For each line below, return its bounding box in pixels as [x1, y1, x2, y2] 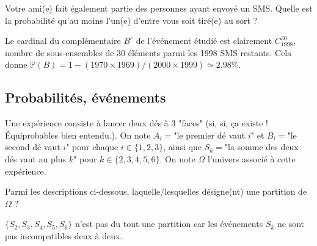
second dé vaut [5, 140, 60, 153]
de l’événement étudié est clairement [136, 34, 272, 47]
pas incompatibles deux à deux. [5, 229, 123, 242]
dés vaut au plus [5, 152, 67, 165]
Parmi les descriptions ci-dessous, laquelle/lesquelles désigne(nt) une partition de [5, 185, 307, 198]
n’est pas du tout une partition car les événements [75, 217, 263, 230]
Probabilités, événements [5, 88, 166, 107]
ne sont [277, 217, 305, 230]
